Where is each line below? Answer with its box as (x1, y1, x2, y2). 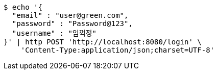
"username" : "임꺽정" (12, 29, 97, 37)
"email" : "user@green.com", (12, 11, 129, 19)
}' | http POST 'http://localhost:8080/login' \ (4, 38, 202, 46)
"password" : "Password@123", (12, 19, 133, 28)
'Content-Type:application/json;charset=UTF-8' (20, 46, 215, 54)
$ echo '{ (4, 3, 42, 11)
